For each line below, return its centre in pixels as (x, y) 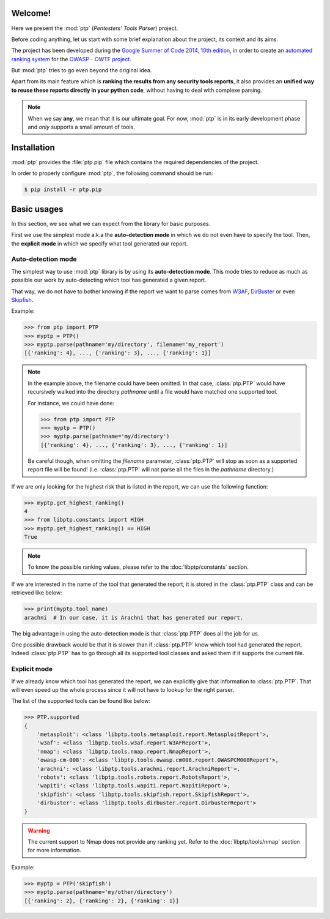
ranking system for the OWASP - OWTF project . (71, 59)
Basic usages (37, 209)
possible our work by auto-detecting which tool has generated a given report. (109, 280)
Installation (33, 147)
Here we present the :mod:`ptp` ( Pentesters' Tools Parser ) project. (95, 28)
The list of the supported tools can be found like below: (81, 701)
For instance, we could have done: (71, 403)
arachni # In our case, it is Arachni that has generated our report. (134, 617)
